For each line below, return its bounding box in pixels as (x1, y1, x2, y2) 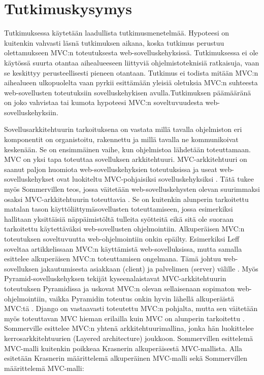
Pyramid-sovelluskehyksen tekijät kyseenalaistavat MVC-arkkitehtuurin (4, 273, 226, 284)
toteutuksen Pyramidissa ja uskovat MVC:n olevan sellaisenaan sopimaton (4, 283, 235, 293)
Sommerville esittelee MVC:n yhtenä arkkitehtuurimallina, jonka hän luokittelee (4, 323, 254, 333)
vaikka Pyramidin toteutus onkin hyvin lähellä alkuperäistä (49, 293, 235, 303)
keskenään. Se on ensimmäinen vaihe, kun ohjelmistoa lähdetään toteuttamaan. (4, 144, 251, 154)
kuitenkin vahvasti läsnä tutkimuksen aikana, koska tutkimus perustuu (4, 37, 224, 48)
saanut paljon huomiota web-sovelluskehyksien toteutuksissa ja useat (4, 163, 217, 174)
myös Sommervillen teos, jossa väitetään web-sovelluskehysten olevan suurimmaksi (4, 184, 260, 194)
